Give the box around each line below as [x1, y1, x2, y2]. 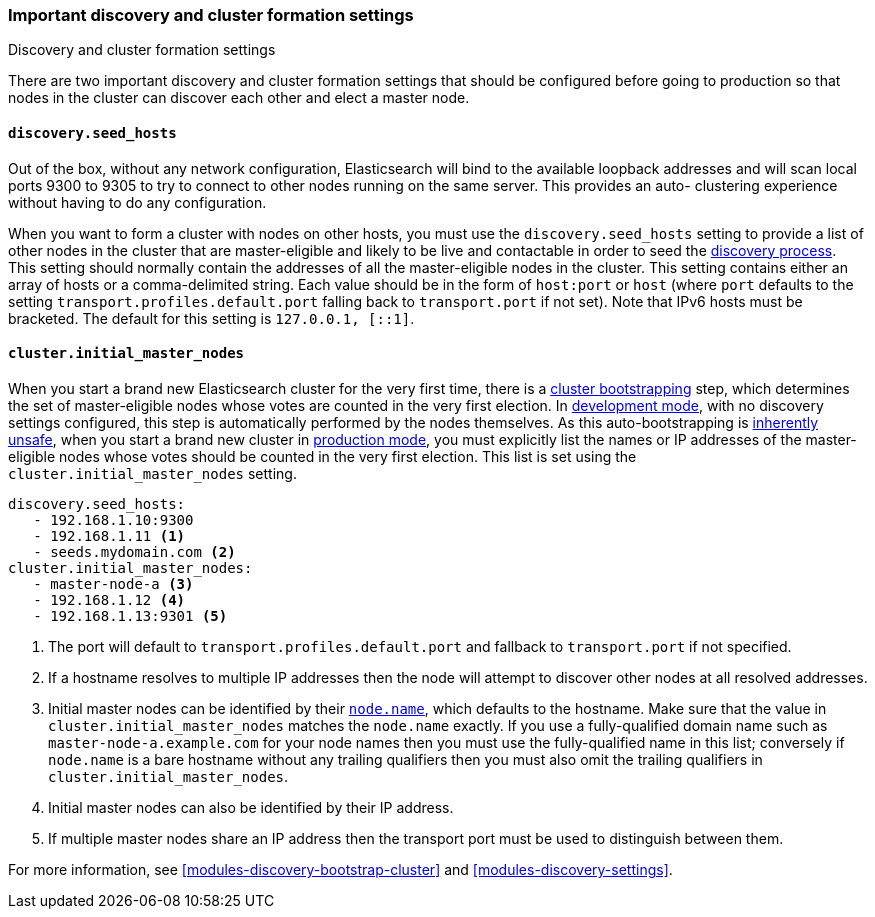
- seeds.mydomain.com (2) [33, 543, 236, 560]
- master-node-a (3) [33, 575, 194, 592]
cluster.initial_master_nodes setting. [8, 464, 297, 482]
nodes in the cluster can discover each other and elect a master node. [8, 89, 470, 107]
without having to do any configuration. [8, 193, 267, 211]
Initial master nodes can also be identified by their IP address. [48, 798, 454, 816]
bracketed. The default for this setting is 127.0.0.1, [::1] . [8, 309, 415, 327]
